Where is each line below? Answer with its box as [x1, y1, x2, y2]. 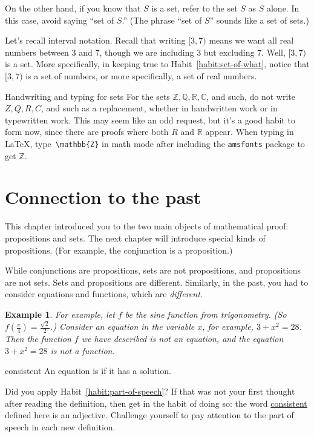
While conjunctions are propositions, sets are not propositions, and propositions [5, 264, 301, 277]
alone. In [266, 2, 299, 14]
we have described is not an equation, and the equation [81, 332, 284, 345]
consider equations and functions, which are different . [5, 287, 203, 300]
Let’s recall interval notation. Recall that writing [5, 34, 186, 47]
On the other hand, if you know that [5, 2, 141, 14]
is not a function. [50, 344, 115, 356]
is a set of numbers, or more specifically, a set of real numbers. [25, 69, 257, 82]
